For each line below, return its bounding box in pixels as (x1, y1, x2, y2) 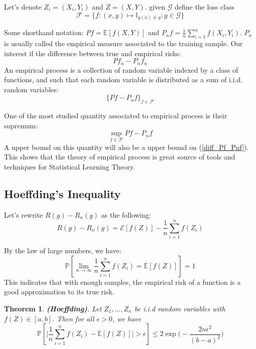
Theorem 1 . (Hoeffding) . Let (4, 303, 102, 314)
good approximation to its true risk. (4, 286, 115, 297)
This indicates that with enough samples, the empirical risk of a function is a (4, 276, 241, 287)
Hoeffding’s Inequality (4, 186, 121, 201)
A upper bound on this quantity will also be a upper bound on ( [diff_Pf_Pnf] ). (4, 141, 249, 152)
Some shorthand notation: (4, 27, 84, 38)
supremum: (4, 120, 38, 130)
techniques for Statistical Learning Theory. (4, 161, 135, 171)
